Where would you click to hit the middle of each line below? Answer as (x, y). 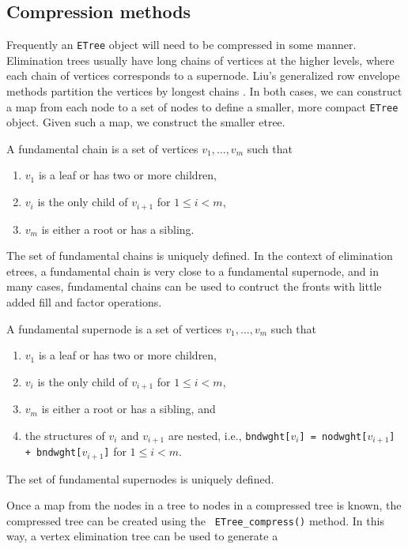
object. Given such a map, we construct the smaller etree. (146, 122)
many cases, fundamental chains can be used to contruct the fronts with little (194, 286)
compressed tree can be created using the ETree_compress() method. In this (195, 520)
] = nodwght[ (333, 436)
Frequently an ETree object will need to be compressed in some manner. (181, 45)
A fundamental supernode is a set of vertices (114, 328)
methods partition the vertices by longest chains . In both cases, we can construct (204, 91)
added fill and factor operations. (84, 301)
